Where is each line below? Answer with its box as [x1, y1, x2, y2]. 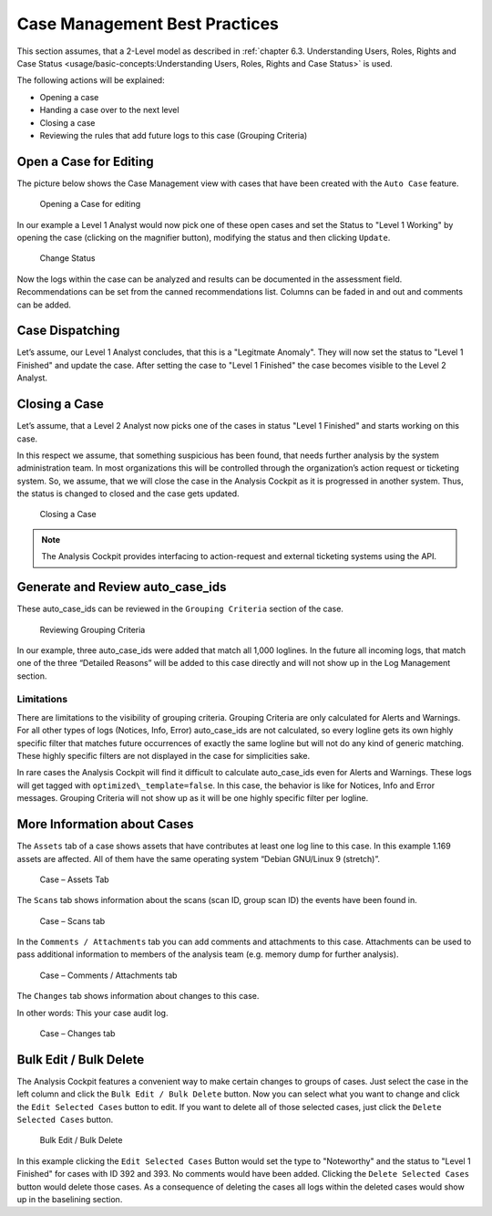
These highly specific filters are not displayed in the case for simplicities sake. [16, 751, 311, 762]
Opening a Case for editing [39, 199, 141, 210]
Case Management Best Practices [16, 14, 280, 34]
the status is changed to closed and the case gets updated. [16, 488, 241, 499]
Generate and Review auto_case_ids [16, 579, 227, 595]
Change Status [39, 253, 96, 264]
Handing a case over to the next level [39, 105, 179, 116]
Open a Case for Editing [16, 153, 154, 169]
